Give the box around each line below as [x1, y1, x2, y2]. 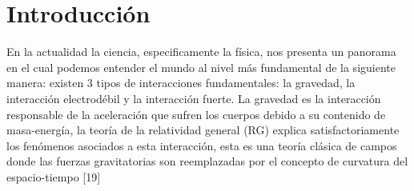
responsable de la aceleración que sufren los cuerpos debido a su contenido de [6, 105, 386, 122]
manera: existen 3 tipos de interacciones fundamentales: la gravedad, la [6, 74, 356, 91]
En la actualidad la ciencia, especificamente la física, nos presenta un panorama [6, 43, 396, 60]
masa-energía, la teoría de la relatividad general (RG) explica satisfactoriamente [6, 121, 400, 138]
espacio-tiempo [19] [6, 168, 101, 185]
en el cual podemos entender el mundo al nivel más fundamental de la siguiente [6, 58, 396, 75]
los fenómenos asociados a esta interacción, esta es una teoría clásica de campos [6, 137, 397, 153]
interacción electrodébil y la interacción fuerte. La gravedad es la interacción [6, 90, 381, 106]
